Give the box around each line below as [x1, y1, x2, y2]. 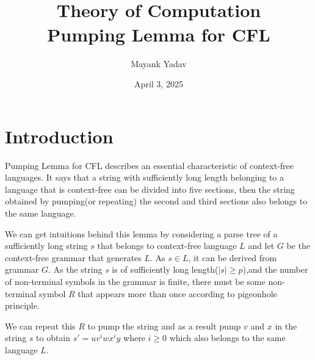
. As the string [48, 263, 103, 276]
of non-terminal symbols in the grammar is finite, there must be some [5, 275, 266, 287]
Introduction [5, 123, 114, 148]
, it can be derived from [188, 251, 277, 264]
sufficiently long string [5, 239, 88, 252]
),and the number [242, 263, 308, 276]
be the [286, 239, 310, 252]
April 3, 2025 [134, 77, 183, 90]
